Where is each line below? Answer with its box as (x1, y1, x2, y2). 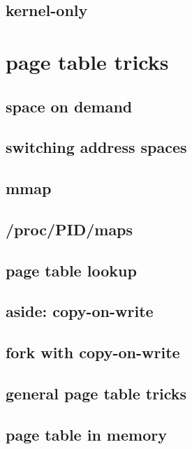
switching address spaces (6, 136, 187, 158)
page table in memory (6, 423, 167, 445)
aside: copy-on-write (6, 300, 154, 322)
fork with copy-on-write (6, 341, 180, 363)
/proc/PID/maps (6, 218, 133, 240)
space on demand (6, 95, 133, 117)
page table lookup (6, 259, 137, 281)
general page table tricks (6, 383, 187, 404)
